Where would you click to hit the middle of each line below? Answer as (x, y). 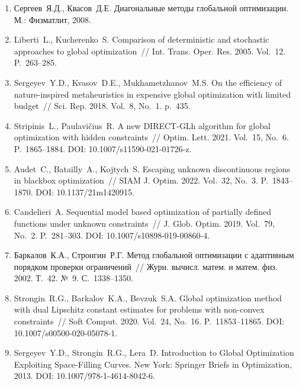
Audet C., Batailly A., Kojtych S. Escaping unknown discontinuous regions (152, 168)
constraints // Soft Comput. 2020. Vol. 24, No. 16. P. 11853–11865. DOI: (149, 321)
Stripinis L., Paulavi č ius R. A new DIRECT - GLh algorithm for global (142, 125)
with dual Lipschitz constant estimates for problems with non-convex (139, 309)
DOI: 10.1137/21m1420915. (85, 192)
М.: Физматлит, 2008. (53, 19)
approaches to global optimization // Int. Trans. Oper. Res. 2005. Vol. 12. (150, 51)
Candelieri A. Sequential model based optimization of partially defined (143, 212)
